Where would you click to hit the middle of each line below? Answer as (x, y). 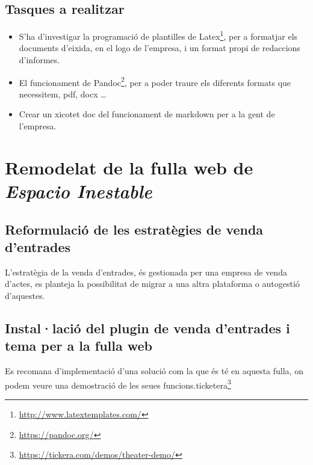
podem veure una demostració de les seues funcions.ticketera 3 (118, 384)
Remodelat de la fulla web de (129, 167)
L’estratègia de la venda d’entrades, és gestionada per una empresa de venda (146, 272)
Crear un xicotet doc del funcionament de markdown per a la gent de (147, 114)
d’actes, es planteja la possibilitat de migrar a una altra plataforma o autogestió (152, 284)
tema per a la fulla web (79, 346)
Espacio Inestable (79, 191)
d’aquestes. (25, 296)
